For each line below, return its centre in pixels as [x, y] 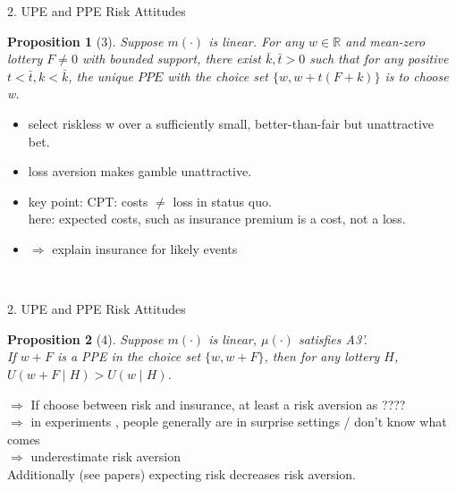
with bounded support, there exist [171, 59]
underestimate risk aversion [106, 456]
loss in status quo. [222, 201]
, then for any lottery [322, 356]
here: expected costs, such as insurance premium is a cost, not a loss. [217, 219]
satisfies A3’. [333, 338]
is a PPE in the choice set [129, 356]
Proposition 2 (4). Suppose [85, 338]
